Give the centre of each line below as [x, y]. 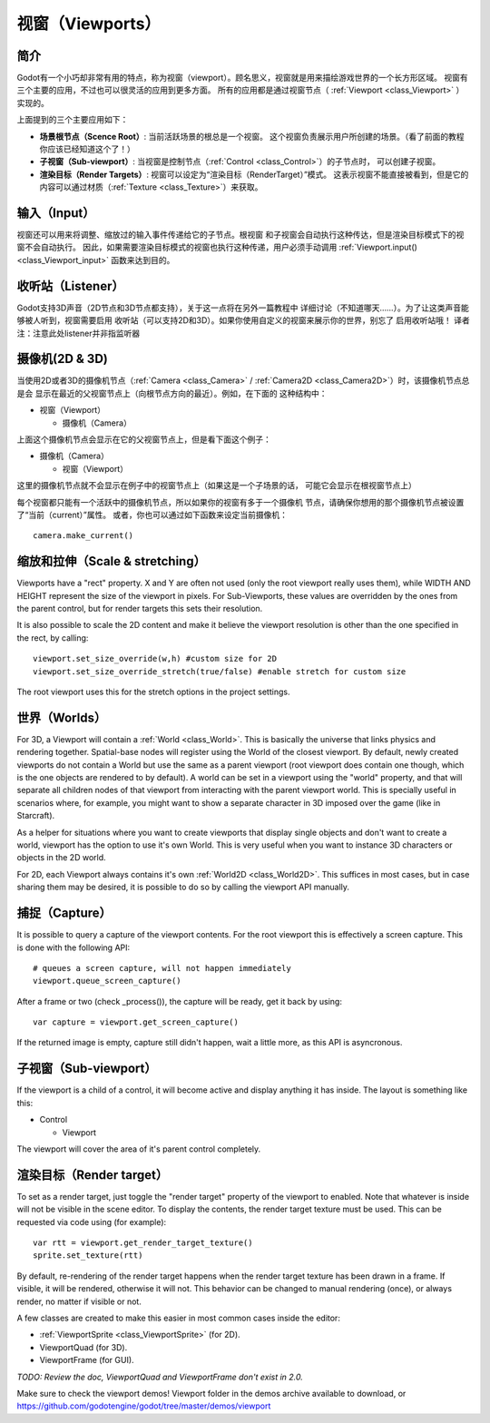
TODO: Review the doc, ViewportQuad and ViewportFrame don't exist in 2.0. [160, 1377]
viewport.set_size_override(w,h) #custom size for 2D [155, 659]
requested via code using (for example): [92, 1222]
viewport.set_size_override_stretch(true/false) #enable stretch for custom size [220, 671]
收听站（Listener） [70, 286]
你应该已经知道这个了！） [87, 149]
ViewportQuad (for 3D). [83, 1347]
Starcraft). [36, 816]
